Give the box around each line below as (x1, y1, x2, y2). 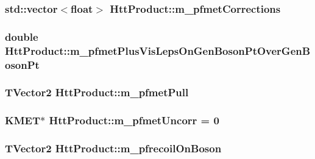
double (5, 29, 38, 44)
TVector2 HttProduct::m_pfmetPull (5, 85, 189, 100)
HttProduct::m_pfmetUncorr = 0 (49, 113, 219, 128)
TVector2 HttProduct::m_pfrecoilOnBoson (5, 141, 222, 156)
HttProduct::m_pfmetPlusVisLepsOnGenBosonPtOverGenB (5, 43, 311, 58)
